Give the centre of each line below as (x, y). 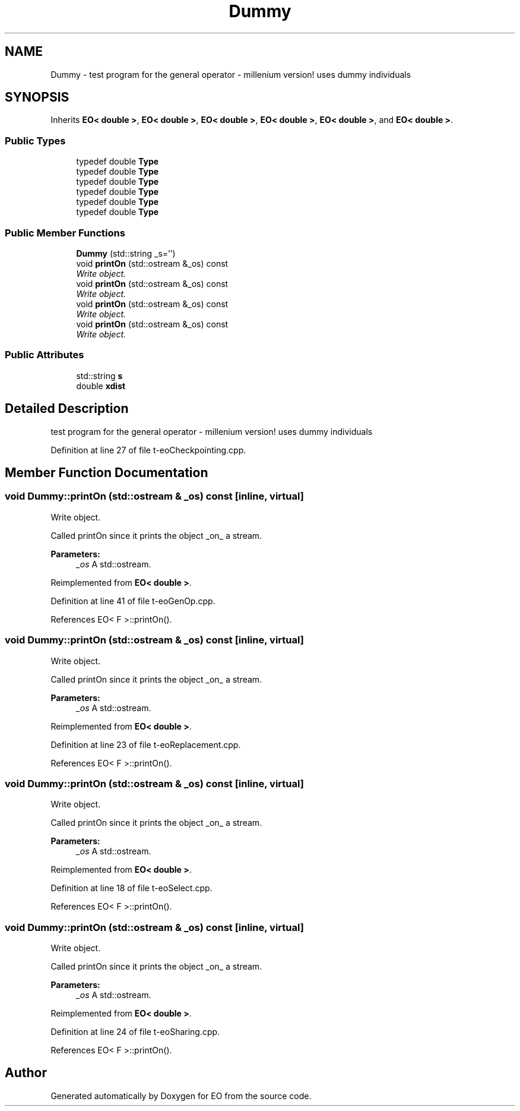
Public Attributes (45, 355)
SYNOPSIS (37, 97)
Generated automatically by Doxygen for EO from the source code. (181, 1096)
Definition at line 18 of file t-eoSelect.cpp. (131, 888)
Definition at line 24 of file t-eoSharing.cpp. (135, 1032)
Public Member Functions (65, 233)
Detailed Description (67, 409)
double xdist (101, 386)
